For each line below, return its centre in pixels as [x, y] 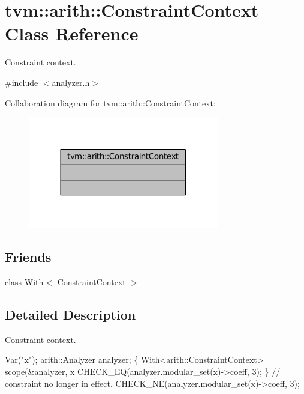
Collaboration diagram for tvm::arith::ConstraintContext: [110, 102]
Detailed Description [70, 314]
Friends [28, 257]
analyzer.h [71, 82]
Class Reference [72, 33]
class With [24, 282]
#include [22, 82]
